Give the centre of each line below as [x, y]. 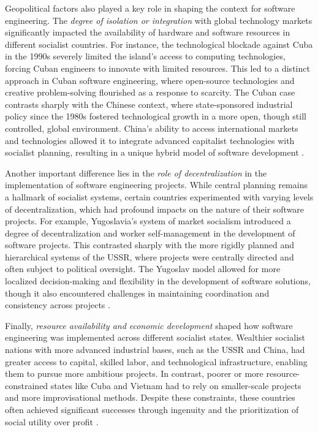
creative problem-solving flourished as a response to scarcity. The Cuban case [150, 92]
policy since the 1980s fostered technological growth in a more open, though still [156, 116]
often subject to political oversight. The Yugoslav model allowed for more [143, 269]
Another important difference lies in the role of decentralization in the [136, 172]
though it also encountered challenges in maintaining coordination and [137, 293]
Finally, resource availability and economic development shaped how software [149, 325]
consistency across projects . [58, 305]
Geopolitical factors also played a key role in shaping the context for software [150, 8]
